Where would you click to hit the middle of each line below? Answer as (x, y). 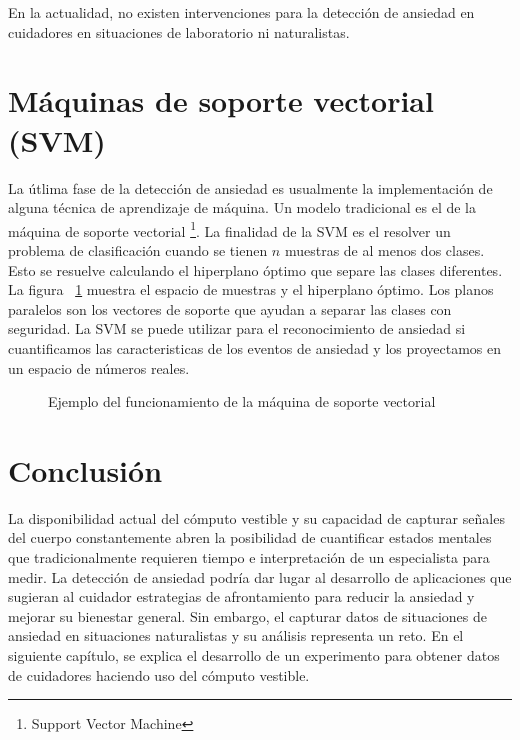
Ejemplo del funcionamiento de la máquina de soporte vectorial (242, 401)
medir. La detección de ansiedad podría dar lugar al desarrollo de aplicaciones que (260, 576)
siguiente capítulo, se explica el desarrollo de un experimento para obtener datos (254, 654)
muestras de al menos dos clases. (384, 249)
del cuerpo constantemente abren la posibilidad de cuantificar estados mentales (250, 537)
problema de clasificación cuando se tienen (138, 249)
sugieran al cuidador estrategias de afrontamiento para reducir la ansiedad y (241, 596)
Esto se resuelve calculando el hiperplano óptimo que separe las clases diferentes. (255, 269)
